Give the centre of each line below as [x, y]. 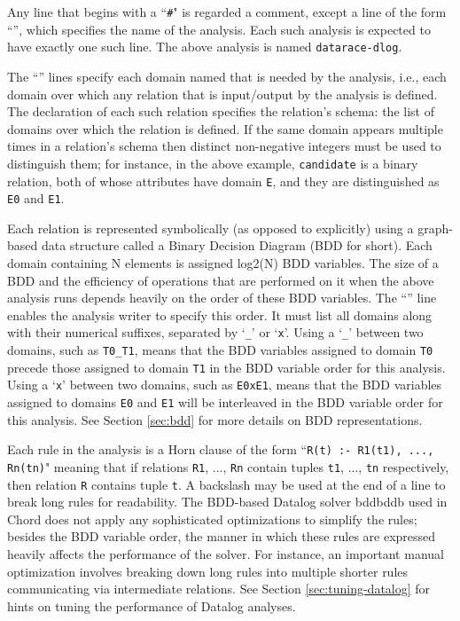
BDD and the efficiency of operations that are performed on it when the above [221, 280]
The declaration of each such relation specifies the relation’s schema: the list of [221, 111]
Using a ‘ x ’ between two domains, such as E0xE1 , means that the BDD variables [225, 385]
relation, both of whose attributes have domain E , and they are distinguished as [223, 181]
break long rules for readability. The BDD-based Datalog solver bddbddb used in [227, 502]
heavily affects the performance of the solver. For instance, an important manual [226, 554]
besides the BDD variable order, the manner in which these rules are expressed [222, 536]
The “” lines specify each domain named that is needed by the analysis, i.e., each [227, 76]
